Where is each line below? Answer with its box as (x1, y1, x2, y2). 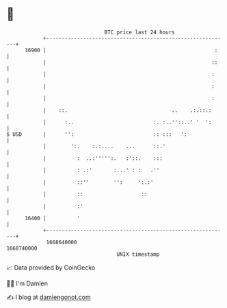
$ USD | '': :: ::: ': (6, 130, 187, 138)
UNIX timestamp (116, 250, 160, 258)
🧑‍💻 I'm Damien (6, 279, 49, 287)
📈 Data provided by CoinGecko (6, 263, 96, 272)
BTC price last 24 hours (104, 29, 175, 36)
